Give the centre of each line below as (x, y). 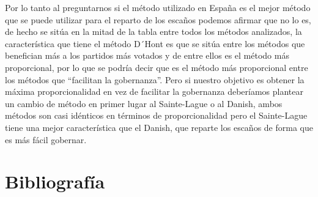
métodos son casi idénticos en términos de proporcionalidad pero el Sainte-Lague (156, 115)
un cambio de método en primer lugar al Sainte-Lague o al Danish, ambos (144, 103)
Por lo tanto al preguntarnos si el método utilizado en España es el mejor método (158, 7)
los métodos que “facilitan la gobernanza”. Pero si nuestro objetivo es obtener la (155, 79)
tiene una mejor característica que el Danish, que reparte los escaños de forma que (159, 127)
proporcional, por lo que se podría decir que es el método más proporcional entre (157, 67)
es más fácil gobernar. (46, 139)
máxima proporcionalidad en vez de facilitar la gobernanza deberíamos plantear (154, 91)
